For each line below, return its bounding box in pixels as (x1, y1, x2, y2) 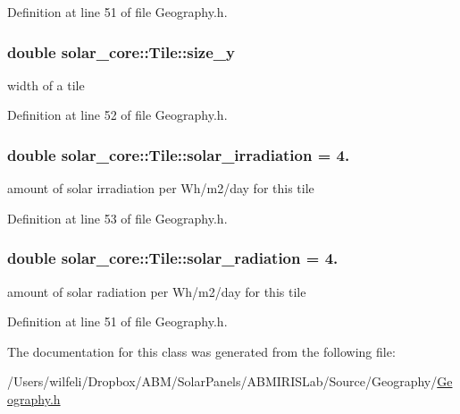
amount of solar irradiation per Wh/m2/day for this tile (7, 179, 314, 198)
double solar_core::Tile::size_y (7, 40, 235, 63)
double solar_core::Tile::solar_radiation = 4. (7, 247, 339, 269)
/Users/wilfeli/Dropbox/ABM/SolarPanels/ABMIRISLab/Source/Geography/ (7, 372, 438, 391)
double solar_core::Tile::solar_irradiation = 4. (7, 143, 350, 165)
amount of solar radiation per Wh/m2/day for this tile (7, 282, 306, 300)
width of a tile (7, 75, 85, 94)
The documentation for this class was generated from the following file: (7, 342, 396, 360)
